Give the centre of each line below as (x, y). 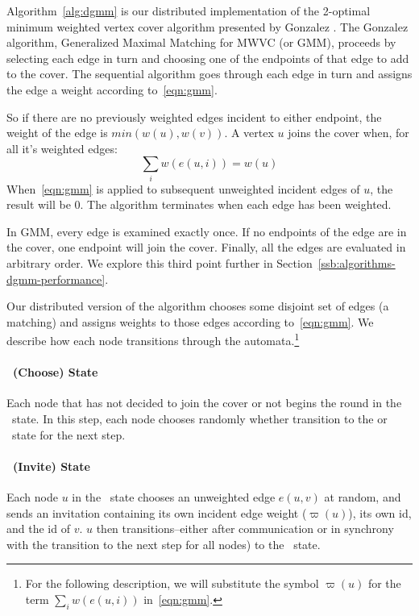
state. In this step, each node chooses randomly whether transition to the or (199, 419)
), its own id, (380, 512)
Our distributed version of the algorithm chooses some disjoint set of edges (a (198, 306)
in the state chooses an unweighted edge (174, 497)
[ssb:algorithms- (357, 263)
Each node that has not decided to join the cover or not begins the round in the (204, 403)
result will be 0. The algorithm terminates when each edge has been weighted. (199, 204)
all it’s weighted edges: (62, 148)
